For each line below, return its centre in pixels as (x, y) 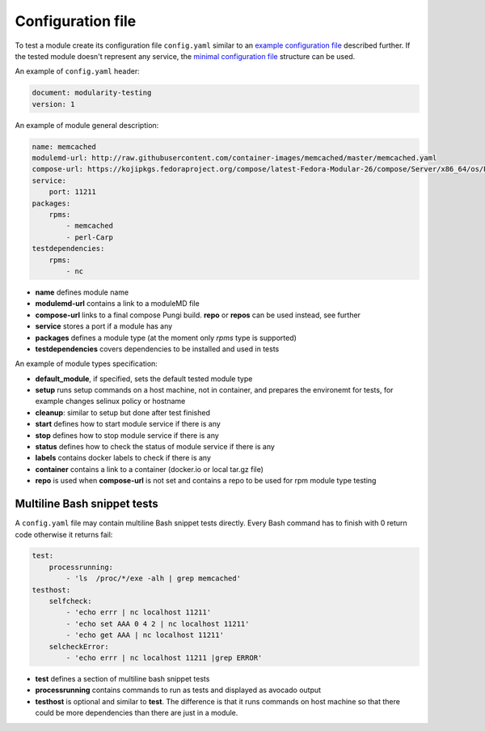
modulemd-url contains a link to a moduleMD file (117, 304)
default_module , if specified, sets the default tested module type (144, 378)
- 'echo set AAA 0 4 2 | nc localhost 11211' (158, 624)
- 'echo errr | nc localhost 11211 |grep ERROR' (164, 658)
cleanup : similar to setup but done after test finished (122, 412)
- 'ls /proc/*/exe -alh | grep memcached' (154, 578)
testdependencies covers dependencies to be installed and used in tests (157, 349)
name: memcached (64, 147)
